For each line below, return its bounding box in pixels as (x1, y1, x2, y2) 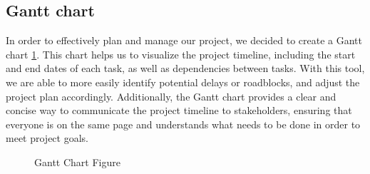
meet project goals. (6, 130, 88, 145)
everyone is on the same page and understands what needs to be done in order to (6, 116, 361, 131)
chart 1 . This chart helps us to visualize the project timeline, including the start (6, 46, 356, 61)
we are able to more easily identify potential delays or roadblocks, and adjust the (6, 74, 360, 89)
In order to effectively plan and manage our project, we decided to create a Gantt (6, 33, 362, 48)
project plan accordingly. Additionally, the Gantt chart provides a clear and (6, 88, 336, 103)
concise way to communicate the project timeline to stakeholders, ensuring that (6, 103, 352, 118)
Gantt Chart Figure (34, 154, 120, 169)
